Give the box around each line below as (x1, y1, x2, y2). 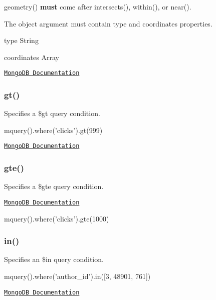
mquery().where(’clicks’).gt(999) (4, 124, 103, 135)
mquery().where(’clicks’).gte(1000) (4, 213, 109, 223)
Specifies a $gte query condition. (4, 181, 104, 191)
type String (4, 35, 39, 45)
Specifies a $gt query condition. (4, 108, 100, 118)
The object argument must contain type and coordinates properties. (4, 18, 212, 28)
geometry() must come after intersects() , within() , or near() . (4, 1, 191, 11)
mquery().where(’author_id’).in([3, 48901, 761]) (4, 270, 151, 281)
